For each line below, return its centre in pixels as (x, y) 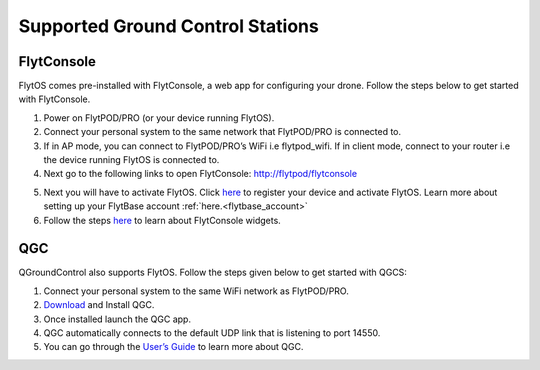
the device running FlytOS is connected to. (131, 160)
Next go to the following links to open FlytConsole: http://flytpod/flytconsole (200, 174)
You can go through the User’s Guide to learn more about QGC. (173, 347)
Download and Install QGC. (99, 305)
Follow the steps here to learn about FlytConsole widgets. (162, 220)
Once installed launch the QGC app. (117, 319)
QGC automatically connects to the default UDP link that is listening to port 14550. (212, 333)
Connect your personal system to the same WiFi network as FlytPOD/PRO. (196, 291)
